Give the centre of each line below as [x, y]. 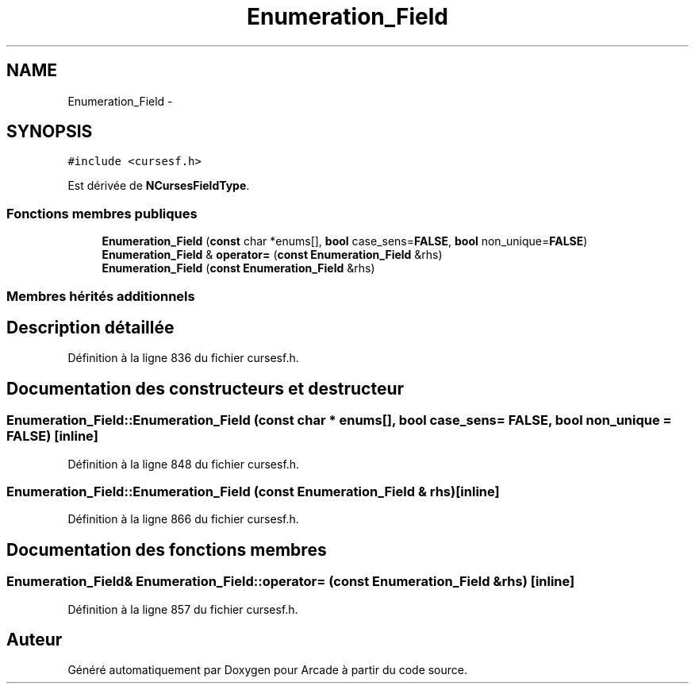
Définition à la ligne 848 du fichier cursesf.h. [184, 464]
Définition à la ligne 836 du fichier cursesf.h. [183, 358]
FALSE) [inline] [52, 436]
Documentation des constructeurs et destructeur [205, 388]
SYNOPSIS [50, 132]
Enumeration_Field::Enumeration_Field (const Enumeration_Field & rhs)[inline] [253, 491]
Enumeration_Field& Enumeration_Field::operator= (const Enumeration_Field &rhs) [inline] [291, 582]
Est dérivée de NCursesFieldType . [159, 186]
